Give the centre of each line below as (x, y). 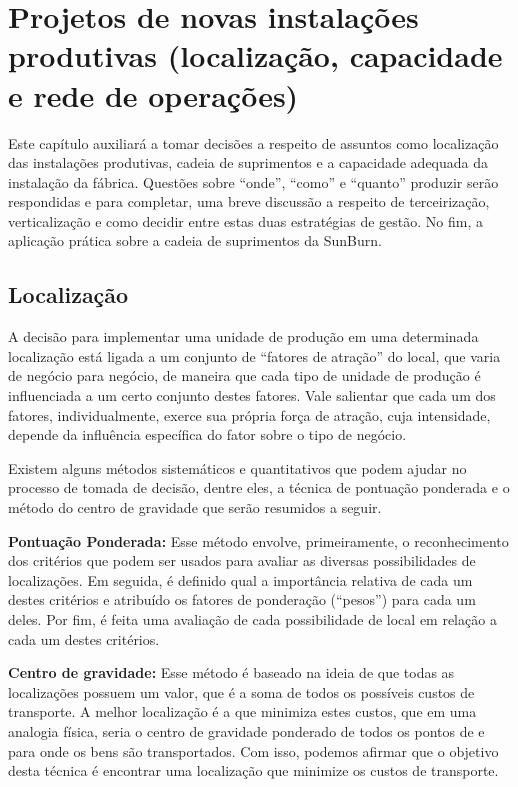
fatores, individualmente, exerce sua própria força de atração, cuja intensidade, (249, 414)
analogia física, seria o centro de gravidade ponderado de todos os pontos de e (246, 730)
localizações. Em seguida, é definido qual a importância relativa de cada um (240, 579)
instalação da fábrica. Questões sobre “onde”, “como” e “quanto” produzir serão (253, 181)
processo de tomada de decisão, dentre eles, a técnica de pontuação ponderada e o (259, 487)
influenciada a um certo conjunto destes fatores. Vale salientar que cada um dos (252, 395)
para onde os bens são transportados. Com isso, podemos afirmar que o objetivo (253, 750)
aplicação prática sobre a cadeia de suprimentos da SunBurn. (195, 240)
